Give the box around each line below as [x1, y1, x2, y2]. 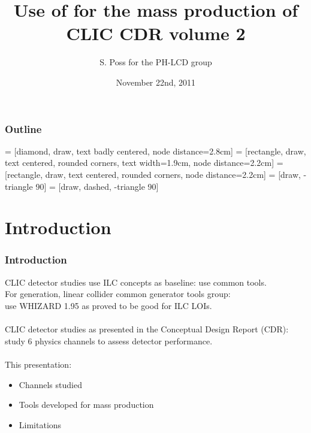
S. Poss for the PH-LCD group [99, 56, 212, 68]
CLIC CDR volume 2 [66, 21, 246, 46]
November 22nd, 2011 [116, 75, 196, 88]
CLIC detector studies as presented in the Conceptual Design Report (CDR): [5, 323, 289, 335]
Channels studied [19, 378, 82, 390]
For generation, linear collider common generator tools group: [5, 287, 231, 300]
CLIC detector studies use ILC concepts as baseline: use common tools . [5, 275, 267, 288]
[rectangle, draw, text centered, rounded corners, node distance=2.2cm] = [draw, [5, 168, 301, 180]
